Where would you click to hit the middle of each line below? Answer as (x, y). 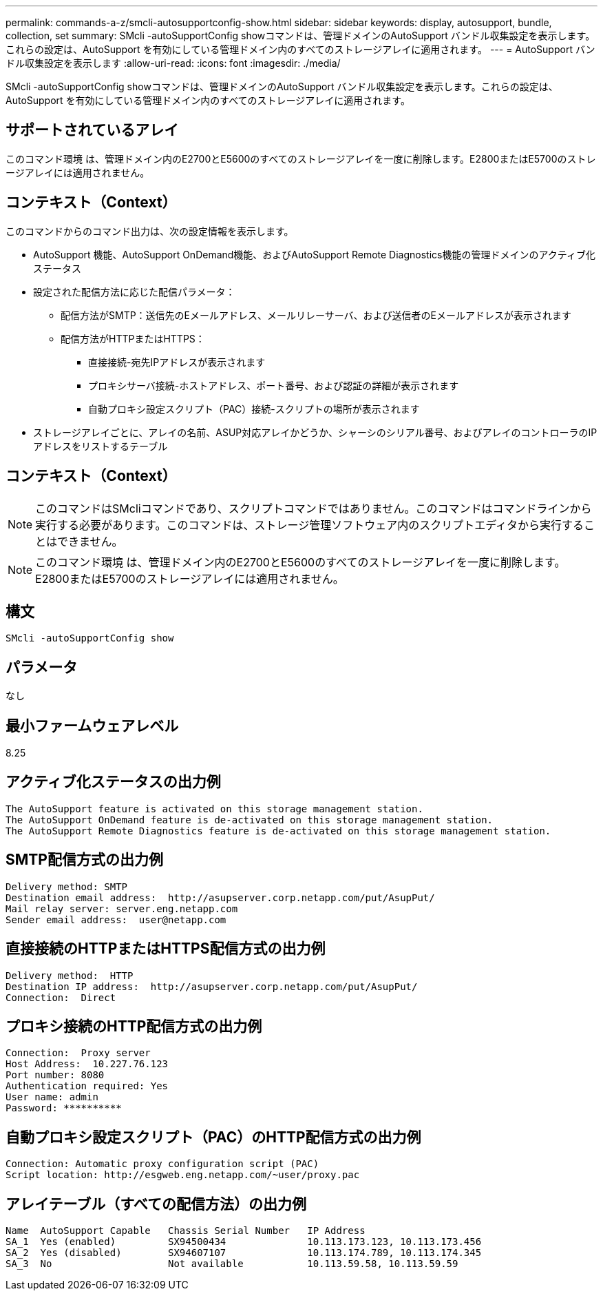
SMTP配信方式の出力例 (84, 860)
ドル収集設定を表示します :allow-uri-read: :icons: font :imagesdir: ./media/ (173, 63)
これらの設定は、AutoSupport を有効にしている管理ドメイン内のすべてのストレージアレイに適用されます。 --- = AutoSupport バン (300, 49)
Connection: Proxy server (78, 1053)
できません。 (90, 541)
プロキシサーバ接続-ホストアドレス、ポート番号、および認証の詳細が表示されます (274, 385)
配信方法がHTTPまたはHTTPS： (133, 338)
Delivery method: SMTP (67, 886)
